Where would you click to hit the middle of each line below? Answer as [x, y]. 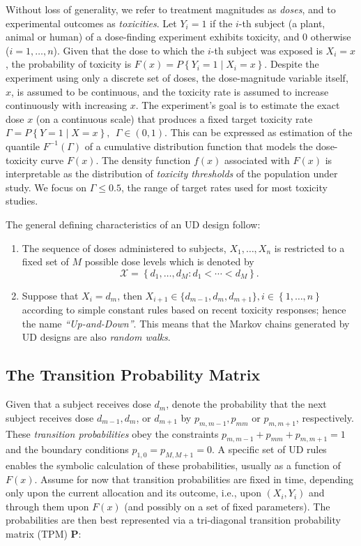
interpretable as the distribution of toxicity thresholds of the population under [172, 174]
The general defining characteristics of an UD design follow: [133, 224]
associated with [257, 160]
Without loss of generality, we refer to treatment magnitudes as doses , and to [171, 9]
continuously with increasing [67, 105]
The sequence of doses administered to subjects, [124, 248]
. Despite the [292, 64]
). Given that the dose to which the [129, 50]
